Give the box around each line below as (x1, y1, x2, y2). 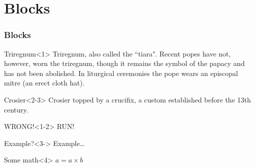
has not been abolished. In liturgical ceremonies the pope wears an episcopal (4, 67, 238, 78)
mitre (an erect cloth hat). (4, 77, 85, 88)
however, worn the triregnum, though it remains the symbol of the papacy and (4, 58, 245, 68)
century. (4, 104, 28, 114)
